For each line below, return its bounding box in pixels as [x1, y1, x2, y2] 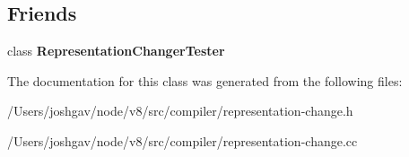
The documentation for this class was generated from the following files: [7, 71, 403, 90]
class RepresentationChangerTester [7, 41, 225, 60]
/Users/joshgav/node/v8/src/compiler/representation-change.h [7, 101, 353, 120]
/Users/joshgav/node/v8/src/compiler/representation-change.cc [7, 131, 358, 150]
